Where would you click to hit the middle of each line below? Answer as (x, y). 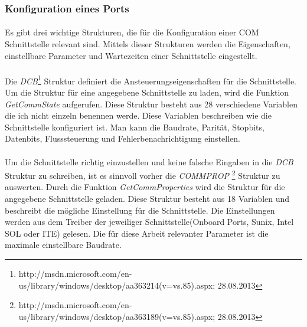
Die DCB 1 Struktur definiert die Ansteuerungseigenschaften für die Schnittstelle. (151, 80)
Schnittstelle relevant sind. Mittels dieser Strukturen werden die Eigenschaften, (148, 44)
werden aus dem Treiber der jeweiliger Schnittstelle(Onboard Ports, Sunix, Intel (149, 222)
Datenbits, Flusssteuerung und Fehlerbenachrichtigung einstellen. (123, 138)
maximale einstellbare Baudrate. (63, 245)
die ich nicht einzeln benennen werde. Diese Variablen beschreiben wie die (138, 115)
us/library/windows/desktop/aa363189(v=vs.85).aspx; (117, 316)
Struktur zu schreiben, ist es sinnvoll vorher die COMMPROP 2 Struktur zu (143, 174)
